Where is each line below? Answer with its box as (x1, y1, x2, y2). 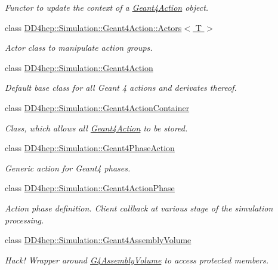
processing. (5, 213, 44, 226)
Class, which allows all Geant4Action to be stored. (5, 121, 188, 134)
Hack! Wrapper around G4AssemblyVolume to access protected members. (5, 253, 268, 266)
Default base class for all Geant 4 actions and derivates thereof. (5, 81, 237, 94)
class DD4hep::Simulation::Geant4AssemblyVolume (5, 234, 191, 246)
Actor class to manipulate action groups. (5, 41, 153, 54)
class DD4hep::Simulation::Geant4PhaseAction (5, 142, 175, 154)
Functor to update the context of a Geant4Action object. (5, 1, 209, 13)
